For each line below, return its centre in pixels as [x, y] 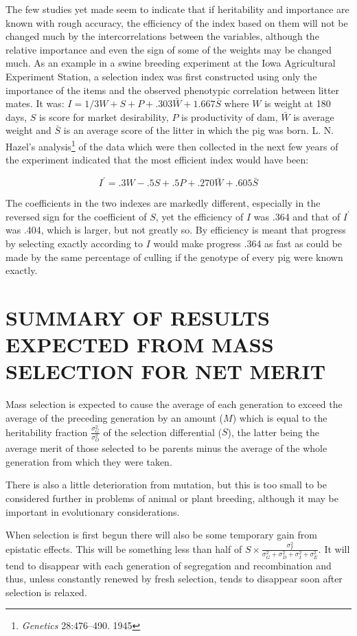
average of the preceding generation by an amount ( [115, 417]
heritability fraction [47, 432]
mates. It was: [35, 103]
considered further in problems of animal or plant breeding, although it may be [172, 498]
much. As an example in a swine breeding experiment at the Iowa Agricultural [171, 63]
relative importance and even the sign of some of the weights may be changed [169, 49]
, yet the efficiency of [199, 216]
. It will [334, 548]
